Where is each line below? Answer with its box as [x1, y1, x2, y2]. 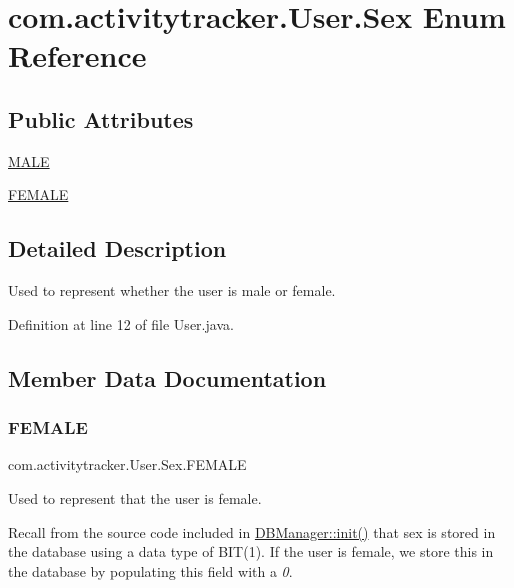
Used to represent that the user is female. [8, 487, 262, 508]
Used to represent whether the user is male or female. [8, 280, 336, 301]
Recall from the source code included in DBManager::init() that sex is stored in [8, 521, 496, 542]
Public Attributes [8, 103, 194, 134]
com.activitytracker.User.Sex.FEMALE [8, 454, 247, 475]
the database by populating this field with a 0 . [8, 560, 293, 581]
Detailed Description [8, 233, 227, 264]
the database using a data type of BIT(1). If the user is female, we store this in [8, 541, 494, 562]
